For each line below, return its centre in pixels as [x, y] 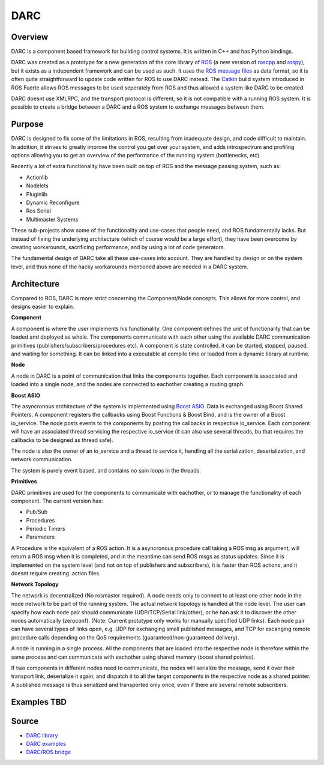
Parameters [40, 537]
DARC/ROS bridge [49, 752]
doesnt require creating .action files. [56, 573]
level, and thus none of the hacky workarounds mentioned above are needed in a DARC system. [130, 267]
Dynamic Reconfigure [53, 203]
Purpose [27, 124]
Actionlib [37, 177]
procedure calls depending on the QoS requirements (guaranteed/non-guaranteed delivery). [125, 637]
